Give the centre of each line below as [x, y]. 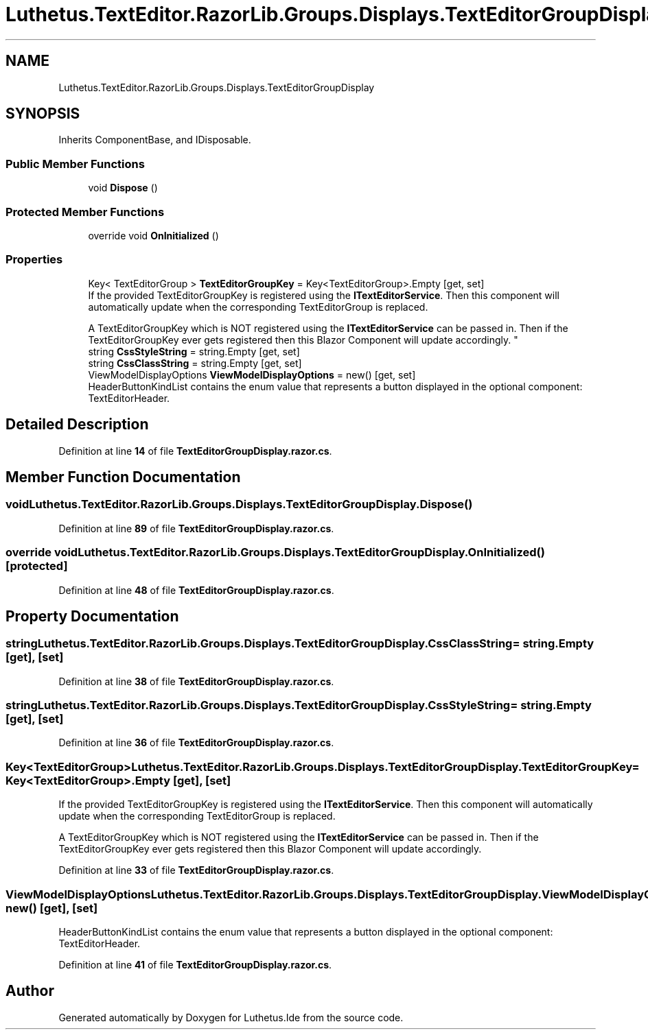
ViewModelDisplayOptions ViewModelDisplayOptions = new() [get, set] [252, 374]
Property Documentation [92, 616]
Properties [34, 260]
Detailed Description [77, 425]
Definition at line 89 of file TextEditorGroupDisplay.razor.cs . [196, 528]
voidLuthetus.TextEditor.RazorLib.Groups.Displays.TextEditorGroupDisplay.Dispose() [239, 504]
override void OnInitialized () [153, 235]
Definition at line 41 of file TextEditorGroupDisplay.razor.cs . [195, 964]
